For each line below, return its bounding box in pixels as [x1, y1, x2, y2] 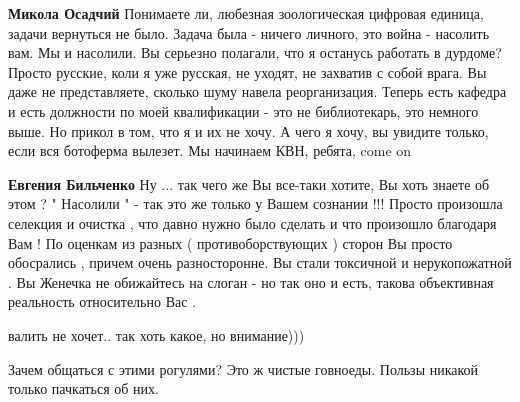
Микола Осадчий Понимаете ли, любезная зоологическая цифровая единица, [8, 3, 484, 23]
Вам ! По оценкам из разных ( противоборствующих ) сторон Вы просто [8, 232, 453, 253]
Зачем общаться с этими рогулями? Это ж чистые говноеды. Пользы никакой [8, 358, 479, 379]
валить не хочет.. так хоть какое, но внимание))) [8, 324, 305, 345]
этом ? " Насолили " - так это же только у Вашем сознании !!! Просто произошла [8, 193, 503, 214]
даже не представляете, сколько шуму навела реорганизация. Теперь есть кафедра [8, 81, 507, 102]
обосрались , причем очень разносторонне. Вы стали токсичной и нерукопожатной [8, 252, 512, 273]
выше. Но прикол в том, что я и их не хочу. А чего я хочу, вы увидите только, [8, 120, 489, 141]
